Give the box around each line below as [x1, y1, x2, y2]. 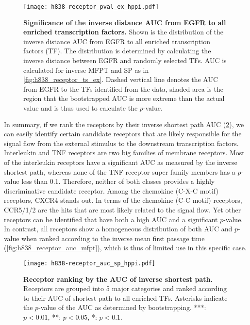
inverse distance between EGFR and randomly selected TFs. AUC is [23, 55, 227, 65]
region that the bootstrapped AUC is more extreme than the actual [23, 93, 225, 103]
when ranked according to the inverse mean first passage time [21, 233, 205, 243]
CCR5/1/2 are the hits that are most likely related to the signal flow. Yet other [4, 204, 241, 214]
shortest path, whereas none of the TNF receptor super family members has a [4, 166, 235, 177]
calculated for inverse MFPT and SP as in [23, 65, 149, 75]
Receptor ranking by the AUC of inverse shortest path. [23, 274, 213, 284]
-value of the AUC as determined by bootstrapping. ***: [38, 302, 206, 312]
